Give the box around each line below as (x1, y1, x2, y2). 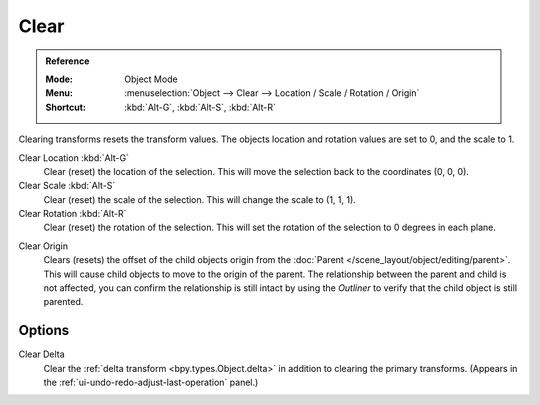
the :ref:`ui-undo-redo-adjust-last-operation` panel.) (43, 376, 259, 389)
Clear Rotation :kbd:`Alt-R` (18, 208, 127, 220)
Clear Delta (18, 348, 65, 360)
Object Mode (124, 73, 179, 85)
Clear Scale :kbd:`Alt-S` (18, 180, 116, 192)
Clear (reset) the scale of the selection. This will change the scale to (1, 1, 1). (43, 193, 357, 205)
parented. (43, 296, 84, 308)
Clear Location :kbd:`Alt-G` (18, 151, 130, 164)
